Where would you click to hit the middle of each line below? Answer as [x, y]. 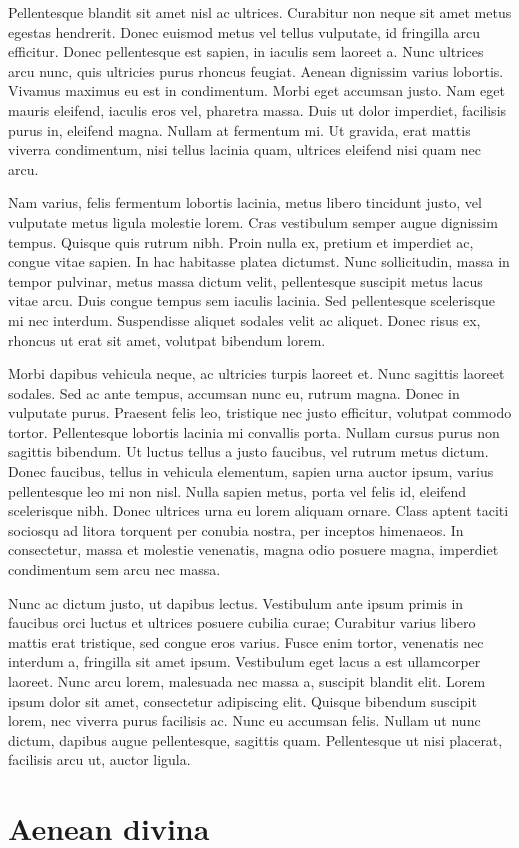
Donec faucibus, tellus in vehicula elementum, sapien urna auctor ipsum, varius [251, 471]
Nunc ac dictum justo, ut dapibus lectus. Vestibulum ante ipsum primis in [236, 602]
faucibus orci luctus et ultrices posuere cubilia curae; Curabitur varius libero [242, 622]
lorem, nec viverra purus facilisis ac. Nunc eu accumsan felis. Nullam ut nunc [244, 720]
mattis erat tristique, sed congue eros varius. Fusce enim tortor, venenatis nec [246, 641]
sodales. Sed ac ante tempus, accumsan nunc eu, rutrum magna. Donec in [234, 392]
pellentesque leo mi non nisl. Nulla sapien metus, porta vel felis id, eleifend [237, 490]
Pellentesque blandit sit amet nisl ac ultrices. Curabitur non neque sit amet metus [260, 12]
